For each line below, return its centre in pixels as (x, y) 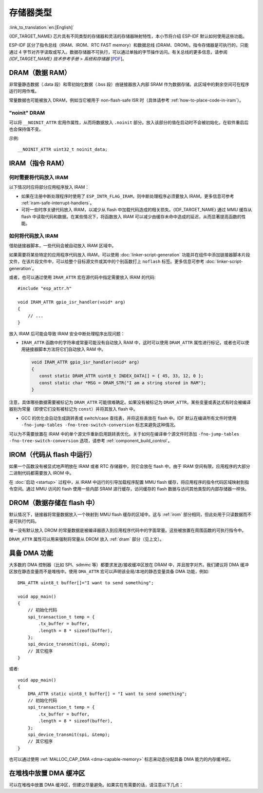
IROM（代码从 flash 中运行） (52, 454)
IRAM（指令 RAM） (38, 163)
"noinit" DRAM (27, 113)
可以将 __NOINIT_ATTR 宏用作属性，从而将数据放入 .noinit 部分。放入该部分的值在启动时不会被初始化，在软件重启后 (129, 122)
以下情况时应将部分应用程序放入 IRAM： (49, 187)
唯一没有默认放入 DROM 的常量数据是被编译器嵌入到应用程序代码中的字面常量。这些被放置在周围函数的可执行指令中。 (128, 530)
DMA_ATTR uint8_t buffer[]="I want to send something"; (86, 583)
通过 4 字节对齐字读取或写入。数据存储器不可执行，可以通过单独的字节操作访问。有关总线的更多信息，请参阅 (118, 52)
